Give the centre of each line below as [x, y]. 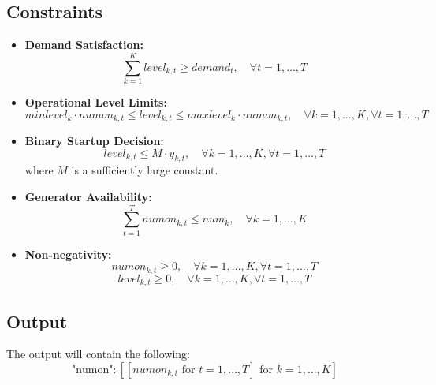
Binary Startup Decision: [94, 140]
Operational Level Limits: [96, 101]
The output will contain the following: [98, 354]
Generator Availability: [88, 196]
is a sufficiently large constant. [145, 170]
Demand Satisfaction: [84, 45]
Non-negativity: [68, 254]
